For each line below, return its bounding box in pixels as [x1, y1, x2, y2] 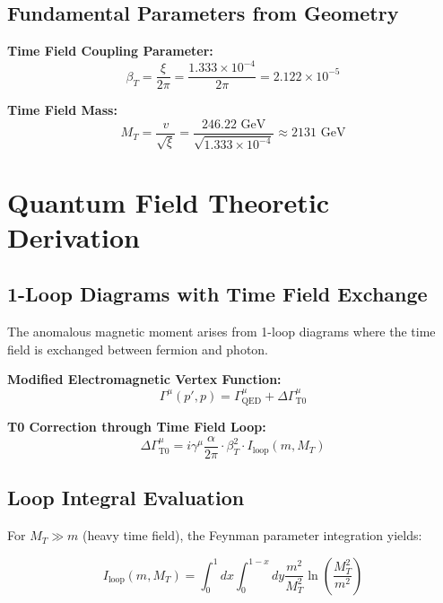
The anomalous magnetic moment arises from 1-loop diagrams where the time [7, 322, 436, 341]
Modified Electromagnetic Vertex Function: [7, 370, 282, 389]
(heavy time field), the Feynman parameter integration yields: [82, 526, 422, 545]
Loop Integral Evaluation [7, 484, 245, 511]
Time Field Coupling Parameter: [7, 41, 213, 60]
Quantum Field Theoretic [7, 183, 330, 220]
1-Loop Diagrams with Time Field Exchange [7, 280, 428, 308]
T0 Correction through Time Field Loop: [7, 417, 266, 436]
